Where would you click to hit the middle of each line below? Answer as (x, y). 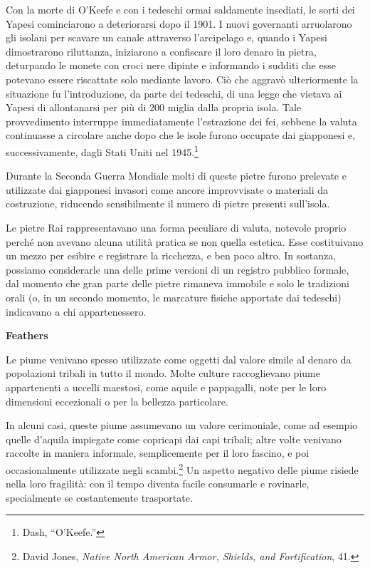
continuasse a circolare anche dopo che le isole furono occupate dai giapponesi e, (181, 135)
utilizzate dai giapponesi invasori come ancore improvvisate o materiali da (167, 189)
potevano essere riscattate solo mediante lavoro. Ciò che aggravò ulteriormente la (182, 79)
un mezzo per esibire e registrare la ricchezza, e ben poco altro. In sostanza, (171, 255)
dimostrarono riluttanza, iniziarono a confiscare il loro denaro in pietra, (161, 51)
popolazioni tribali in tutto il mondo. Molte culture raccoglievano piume (163, 373)
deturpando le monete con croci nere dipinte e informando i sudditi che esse (171, 65)
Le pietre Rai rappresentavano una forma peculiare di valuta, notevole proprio (176, 227)
